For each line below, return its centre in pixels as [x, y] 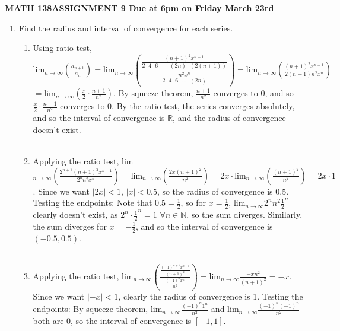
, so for [193, 203]
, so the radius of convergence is [215, 191]
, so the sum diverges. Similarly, [244, 214]
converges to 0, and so [253, 93]
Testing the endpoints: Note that [93, 203]
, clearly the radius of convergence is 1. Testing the [211, 296]
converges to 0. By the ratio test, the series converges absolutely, [177, 106]
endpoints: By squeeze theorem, [90, 309]
